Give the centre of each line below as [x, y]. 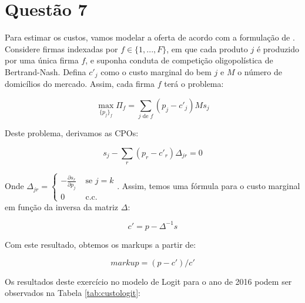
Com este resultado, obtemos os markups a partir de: [100, 244]
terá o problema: [194, 84]
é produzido [278, 48]
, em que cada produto [207, 48]
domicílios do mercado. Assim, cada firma [80, 84]
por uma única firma [42, 60]
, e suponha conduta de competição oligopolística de [179, 60]
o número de [260, 71]
